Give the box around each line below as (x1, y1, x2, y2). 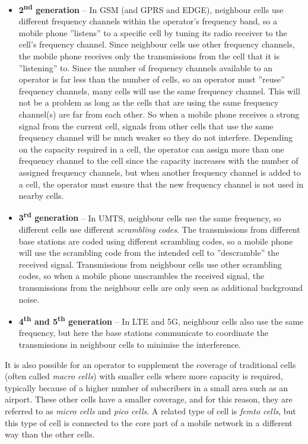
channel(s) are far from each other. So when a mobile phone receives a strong (18, 108, 300, 120)
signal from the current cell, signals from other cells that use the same (18, 119, 274, 132)
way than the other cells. (5, 428, 95, 440)
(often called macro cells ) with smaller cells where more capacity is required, (5, 370, 283, 382)
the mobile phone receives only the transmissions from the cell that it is (18, 50, 280, 62)
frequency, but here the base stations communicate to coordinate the (18, 326, 269, 339)
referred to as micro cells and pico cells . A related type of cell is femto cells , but (5, 404, 296, 417)
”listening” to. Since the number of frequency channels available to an (18, 61, 273, 74)
